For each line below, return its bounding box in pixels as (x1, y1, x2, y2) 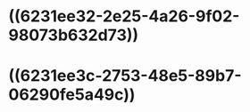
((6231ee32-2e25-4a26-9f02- (8, 6, 240, 27)
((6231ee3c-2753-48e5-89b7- (8, 66, 242, 86)
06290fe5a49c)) (8, 84, 136, 105)
